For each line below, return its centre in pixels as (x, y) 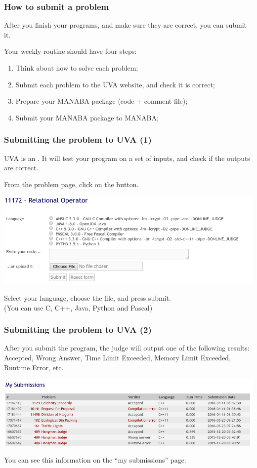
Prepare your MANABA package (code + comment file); (102, 101)
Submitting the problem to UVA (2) (78, 330)
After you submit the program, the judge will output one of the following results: (127, 348)
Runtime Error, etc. (34, 367)
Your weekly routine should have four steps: (70, 51)
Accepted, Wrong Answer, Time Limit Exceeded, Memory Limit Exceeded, (118, 357)
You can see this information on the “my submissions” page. (95, 460)
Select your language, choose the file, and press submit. (87, 297)
